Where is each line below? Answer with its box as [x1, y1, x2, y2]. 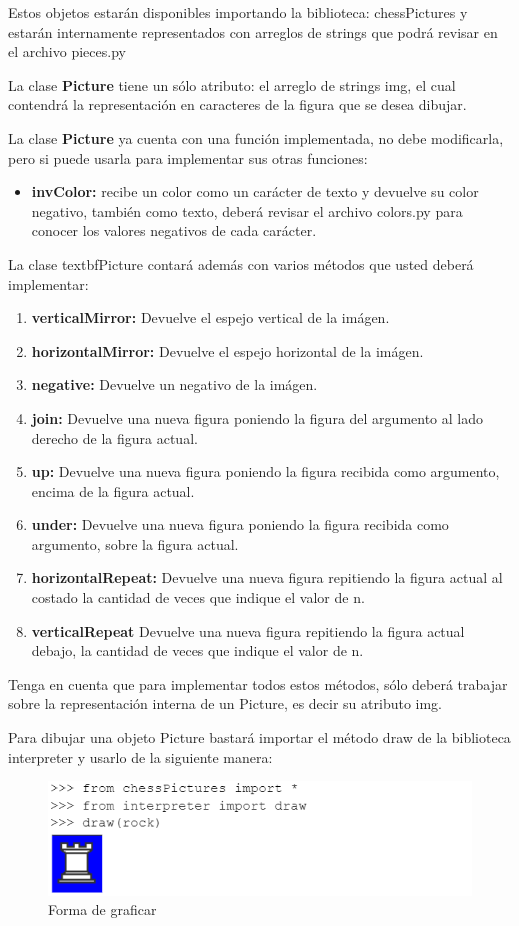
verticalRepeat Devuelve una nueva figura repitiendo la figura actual [31, 620, 465, 641]
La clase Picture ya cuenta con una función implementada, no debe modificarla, [8, 127, 504, 148]
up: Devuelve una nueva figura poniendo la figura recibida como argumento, [31, 461, 500, 482]
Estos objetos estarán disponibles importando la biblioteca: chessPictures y [8, 2, 468, 22]
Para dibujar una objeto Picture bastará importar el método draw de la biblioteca [8, 727, 511, 748]
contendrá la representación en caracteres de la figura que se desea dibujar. [8, 94, 467, 115]
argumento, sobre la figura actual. [31, 533, 239, 554]
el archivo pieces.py [8, 41, 126, 62]
